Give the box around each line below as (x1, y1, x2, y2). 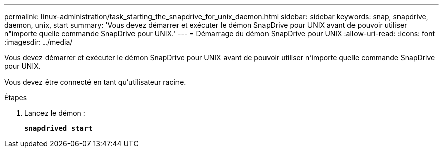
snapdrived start (24, 124, 93, 132)
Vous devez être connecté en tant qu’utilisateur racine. (4, 78, 186, 86)
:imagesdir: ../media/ (4, 38, 73, 46)
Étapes (4, 93, 27, 102)
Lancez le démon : (24, 109, 85, 117)
